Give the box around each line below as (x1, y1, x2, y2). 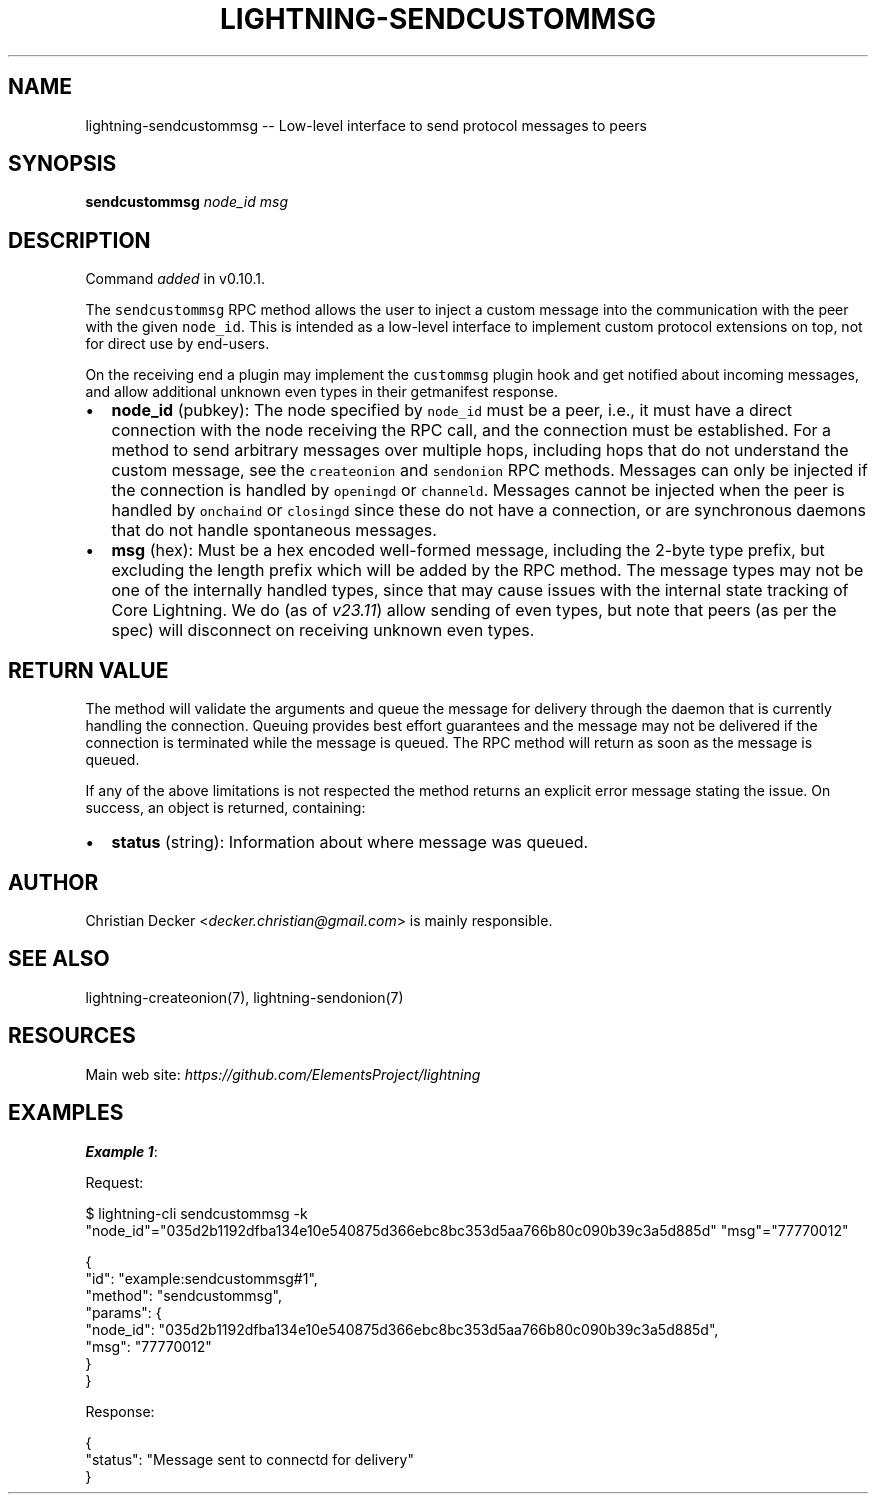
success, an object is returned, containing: (85, 799, 366, 817)
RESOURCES (8, 1023, 136, 1049)
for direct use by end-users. (85, 335, 270, 353)
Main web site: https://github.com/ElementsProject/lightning (85, 1065, 481, 1083)
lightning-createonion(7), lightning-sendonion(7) (85, 988, 404, 1006)
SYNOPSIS (8, 151, 117, 177)
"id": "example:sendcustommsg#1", (85, 1269, 318, 1287)
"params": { (85, 1303, 162, 1321)
